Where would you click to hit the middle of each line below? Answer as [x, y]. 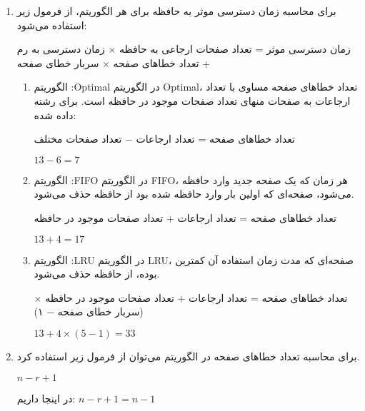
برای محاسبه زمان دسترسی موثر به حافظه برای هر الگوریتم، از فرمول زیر [176, 11]
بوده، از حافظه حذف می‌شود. [97, 274]
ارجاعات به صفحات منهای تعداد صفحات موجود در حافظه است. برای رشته [192, 100]
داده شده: [55, 115]
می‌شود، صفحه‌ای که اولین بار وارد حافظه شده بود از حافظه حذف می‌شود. [194, 194]
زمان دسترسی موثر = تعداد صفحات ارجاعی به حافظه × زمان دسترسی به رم [184, 49]
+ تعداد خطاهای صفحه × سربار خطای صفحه [114, 62]
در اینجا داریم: [46, 398]
